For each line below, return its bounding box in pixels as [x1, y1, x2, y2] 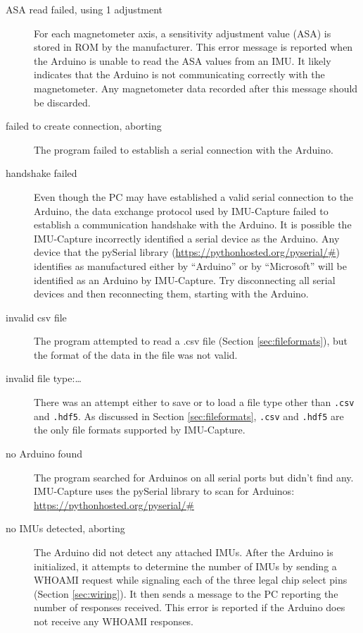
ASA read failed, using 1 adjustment [6, 2, 163, 16]
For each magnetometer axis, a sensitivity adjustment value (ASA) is [34, 25, 331, 40]
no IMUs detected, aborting [6, 521, 125, 536]
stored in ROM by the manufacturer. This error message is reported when [34, 39, 353, 54]
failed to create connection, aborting [6, 118, 162, 133]
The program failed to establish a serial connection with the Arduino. [34, 142, 333, 156]
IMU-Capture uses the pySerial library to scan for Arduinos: [34, 484, 295, 498]
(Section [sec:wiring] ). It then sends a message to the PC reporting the [34, 586, 338, 601]
